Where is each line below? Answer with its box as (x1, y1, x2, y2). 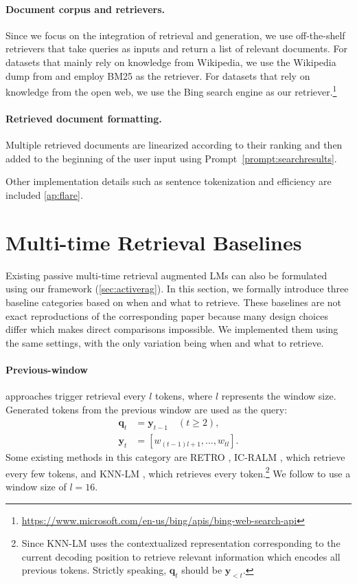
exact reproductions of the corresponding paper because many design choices (5, 308, 328, 323)
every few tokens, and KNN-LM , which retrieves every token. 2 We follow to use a (5, 464, 351, 480)
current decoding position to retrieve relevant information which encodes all (21, 549, 341, 563)
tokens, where (154, 389, 213, 403)
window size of (5, 479, 67, 493)
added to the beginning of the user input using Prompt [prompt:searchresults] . (5, 151, 337, 165)
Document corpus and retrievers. (5, 1, 165, 16)
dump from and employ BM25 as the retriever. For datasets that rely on (5, 68, 310, 83)
